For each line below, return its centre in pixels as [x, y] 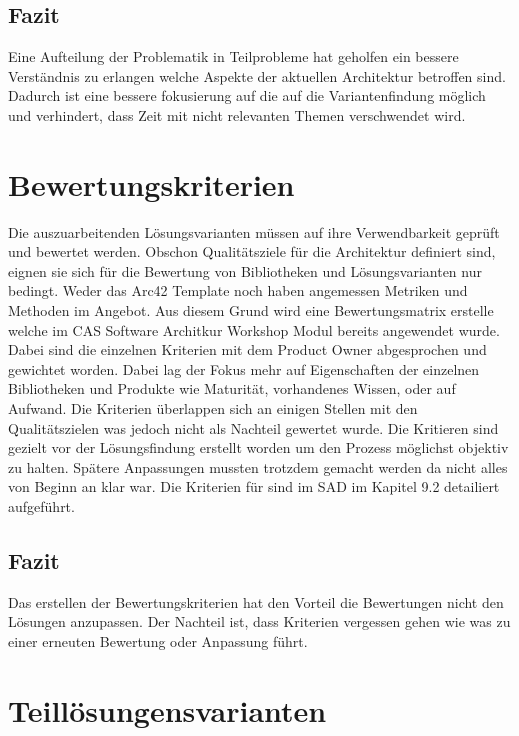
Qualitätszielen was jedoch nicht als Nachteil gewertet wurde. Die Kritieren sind [253, 427]
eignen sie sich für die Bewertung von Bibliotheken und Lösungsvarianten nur [245, 270]
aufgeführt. [41, 506]
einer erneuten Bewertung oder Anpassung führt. [158, 641]
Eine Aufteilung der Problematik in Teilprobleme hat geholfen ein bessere [233, 56]
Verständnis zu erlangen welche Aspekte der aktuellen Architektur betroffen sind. [257, 75]
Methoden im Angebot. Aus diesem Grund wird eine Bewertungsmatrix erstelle [251, 310]
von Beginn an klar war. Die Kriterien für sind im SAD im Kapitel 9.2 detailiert [254, 486]
